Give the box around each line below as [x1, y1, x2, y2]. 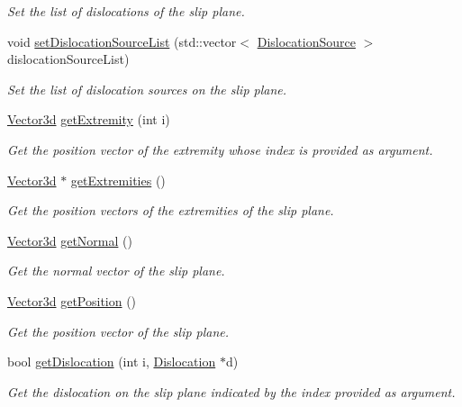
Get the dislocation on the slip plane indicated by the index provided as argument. [7, 382, 456, 401]
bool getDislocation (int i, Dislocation [7, 352, 216, 371]
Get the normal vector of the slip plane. [7, 261, 225, 280]
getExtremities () [70, 170, 166, 189]
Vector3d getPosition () [7, 291, 137, 310]
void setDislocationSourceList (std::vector [7, 32, 237, 50]
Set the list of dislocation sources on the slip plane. [7, 79, 287, 98]
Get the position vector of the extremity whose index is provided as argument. [7, 140, 433, 158]
